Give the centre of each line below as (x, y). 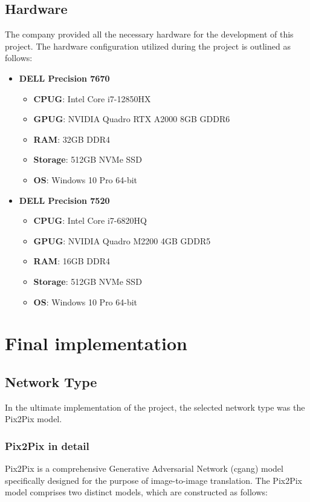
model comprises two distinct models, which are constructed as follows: (136, 492)
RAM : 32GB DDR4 (72, 139)
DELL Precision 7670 (64, 78)
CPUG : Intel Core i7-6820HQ (90, 220)
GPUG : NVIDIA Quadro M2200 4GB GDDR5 (122, 240)
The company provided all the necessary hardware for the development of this (149, 34)
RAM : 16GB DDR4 (72, 261)
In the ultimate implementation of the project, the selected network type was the (155, 407)
